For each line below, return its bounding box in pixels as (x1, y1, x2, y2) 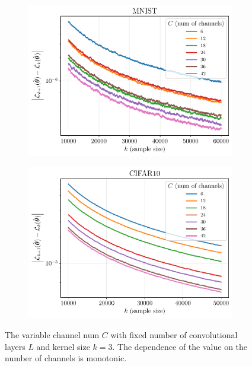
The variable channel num (5, 329, 100, 341)
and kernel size (36, 340, 90, 352)
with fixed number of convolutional (110, 329, 238, 341)
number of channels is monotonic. (5, 352, 127, 364)
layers (5, 340, 25, 352)
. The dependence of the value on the (112, 340, 248, 352)
